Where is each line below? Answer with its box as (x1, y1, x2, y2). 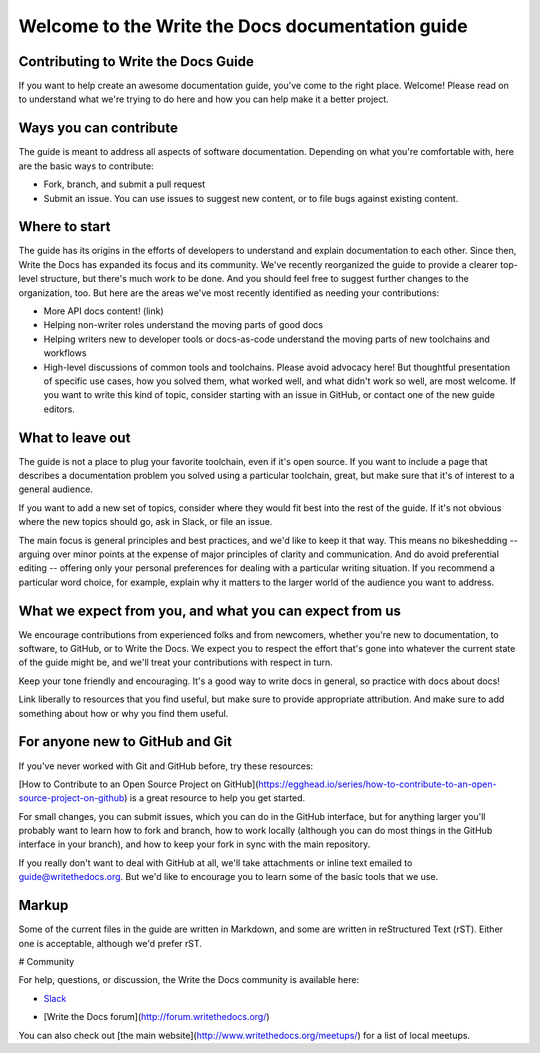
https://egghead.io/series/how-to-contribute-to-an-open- (258, 778, 497, 790)
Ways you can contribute (18, 120, 179, 137)
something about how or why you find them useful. (18, 707, 229, 719)
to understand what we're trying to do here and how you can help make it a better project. (18, 93, 389, 105)
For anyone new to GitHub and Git (18, 733, 232, 750)
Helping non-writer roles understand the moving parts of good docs (43, 319, 324, 331)
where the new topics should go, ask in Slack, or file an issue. (18, 516, 273, 528)
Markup (18, 897, 69, 914)
